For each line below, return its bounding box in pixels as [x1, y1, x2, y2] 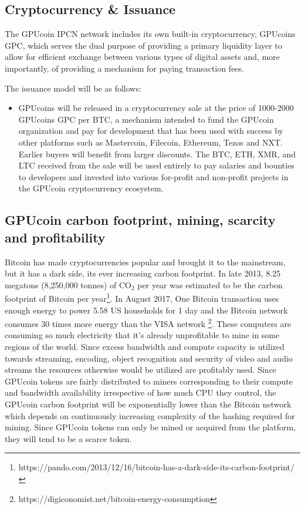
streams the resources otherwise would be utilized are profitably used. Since [5, 363, 277, 376]
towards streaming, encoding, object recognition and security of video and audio [5, 352, 293, 364]
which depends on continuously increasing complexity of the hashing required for [5, 409, 295, 422]
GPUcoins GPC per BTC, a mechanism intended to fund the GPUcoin [18, 113, 274, 125]
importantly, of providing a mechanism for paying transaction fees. [5, 62, 244, 74]
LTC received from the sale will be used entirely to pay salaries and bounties [18, 159, 294, 171]
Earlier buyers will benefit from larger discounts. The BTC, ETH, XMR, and [18, 147, 296, 160]
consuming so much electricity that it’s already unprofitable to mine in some [5, 329, 280, 341]
